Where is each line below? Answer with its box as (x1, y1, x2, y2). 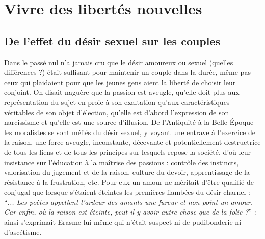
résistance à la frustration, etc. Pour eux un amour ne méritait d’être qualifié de (4, 176, 254, 187)
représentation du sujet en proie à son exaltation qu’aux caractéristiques (4, 96, 230, 107)
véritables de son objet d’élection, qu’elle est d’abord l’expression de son (4, 107, 229, 117)
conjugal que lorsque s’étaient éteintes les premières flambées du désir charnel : (4, 187, 250, 197)
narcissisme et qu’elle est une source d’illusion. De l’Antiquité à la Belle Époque (4, 117, 254, 127)
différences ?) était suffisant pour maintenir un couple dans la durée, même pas (4, 67, 251, 77)
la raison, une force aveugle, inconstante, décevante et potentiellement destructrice (4, 137, 261, 147)
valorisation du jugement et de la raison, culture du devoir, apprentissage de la (4, 167, 250, 177)
